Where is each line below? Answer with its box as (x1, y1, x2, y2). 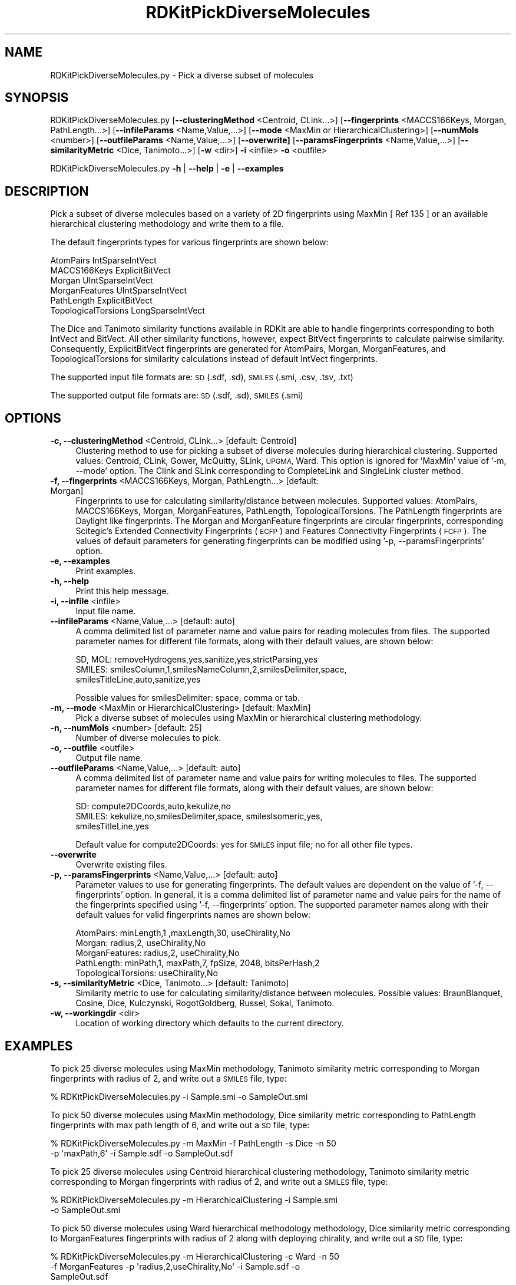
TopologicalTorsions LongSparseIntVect (50, 305, 205, 316)
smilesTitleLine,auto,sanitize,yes (75, 674, 201, 685)
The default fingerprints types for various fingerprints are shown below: (50, 237, 329, 248)
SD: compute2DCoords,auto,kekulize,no (75, 801, 231, 812)
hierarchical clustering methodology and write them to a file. (50, 219, 284, 229)
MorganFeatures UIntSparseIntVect (50, 285, 187, 296)
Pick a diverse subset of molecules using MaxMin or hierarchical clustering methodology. (75, 713, 422, 723)
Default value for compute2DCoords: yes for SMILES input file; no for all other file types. (75, 839, 413, 850)
